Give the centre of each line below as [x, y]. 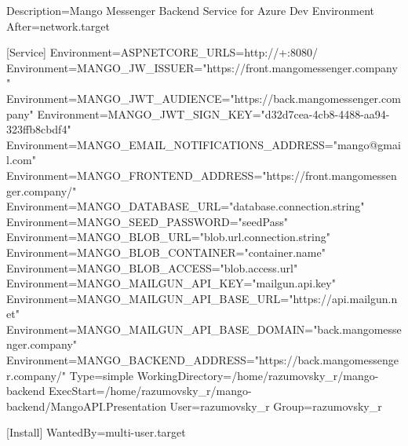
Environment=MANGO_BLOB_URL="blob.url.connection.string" [168, 237]
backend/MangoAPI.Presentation [86, 406]
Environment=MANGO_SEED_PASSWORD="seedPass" [147, 221]
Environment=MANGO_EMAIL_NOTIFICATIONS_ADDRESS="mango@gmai [204, 144]
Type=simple [102, 375]
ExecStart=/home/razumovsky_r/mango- [150, 391]
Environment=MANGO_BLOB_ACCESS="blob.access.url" [152, 267]
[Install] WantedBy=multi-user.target [96, 432]
